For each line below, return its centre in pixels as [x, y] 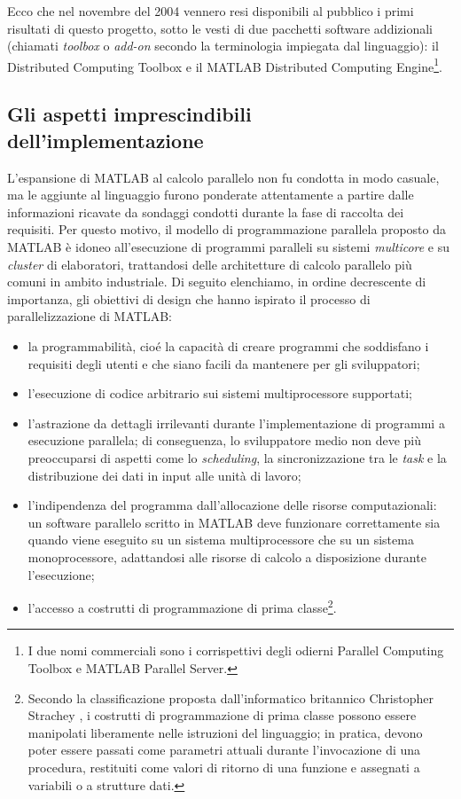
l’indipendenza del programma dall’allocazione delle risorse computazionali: [232, 505]
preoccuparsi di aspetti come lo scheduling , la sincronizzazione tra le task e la [237, 457]
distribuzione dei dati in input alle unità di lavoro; [164, 475]
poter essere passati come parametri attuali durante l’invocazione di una [224, 750]
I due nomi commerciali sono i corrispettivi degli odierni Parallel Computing [236, 650]
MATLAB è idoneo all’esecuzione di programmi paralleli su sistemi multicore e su [229, 247]
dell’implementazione [105, 140]
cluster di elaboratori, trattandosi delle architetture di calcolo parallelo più [210, 264]
